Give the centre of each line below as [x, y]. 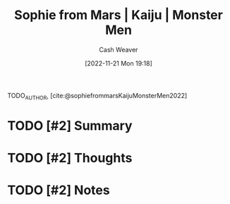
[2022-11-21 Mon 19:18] [119, 63]
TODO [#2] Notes [59, 190]
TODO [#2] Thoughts [70, 158]
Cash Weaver [119, 49]
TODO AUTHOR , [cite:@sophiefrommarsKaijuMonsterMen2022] [97, 96]
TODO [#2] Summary [70, 125]
